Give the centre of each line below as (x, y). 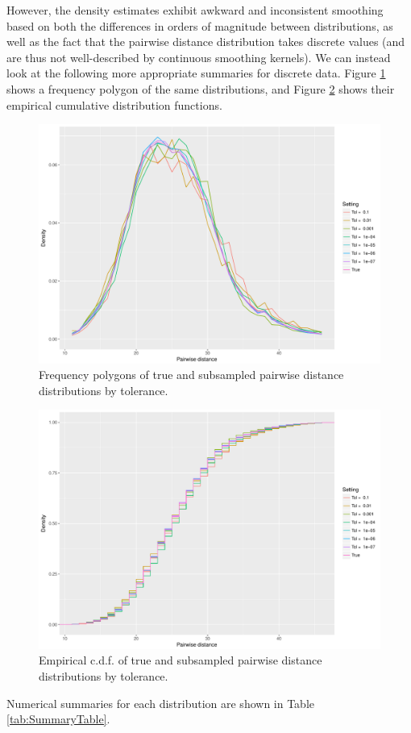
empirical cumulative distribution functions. (114, 104)
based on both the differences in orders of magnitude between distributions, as (200, 25)
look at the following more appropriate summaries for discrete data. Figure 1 (196, 73)
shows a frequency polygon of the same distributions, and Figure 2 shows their (201, 88)
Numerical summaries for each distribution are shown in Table (161, 703)
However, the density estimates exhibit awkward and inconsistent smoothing (195, 10)
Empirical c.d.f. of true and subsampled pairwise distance (181, 660)
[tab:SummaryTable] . (58, 719)
